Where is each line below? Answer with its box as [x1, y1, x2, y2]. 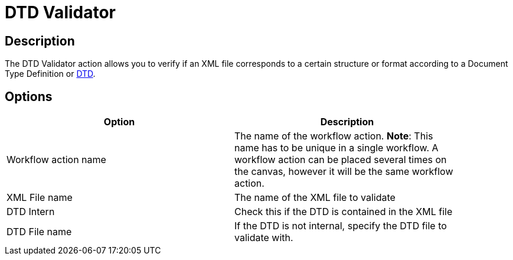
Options [5, 89, 53, 104]
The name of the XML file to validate [234, 191, 396, 204]
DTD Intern [6, 206, 55, 218]
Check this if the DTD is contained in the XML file [234, 206, 453, 218]
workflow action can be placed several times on [234, 154, 447, 166]
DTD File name [6, 226, 72, 238]
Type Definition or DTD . [5, 69, 96, 79]
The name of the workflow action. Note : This [234, 130, 433, 142]
